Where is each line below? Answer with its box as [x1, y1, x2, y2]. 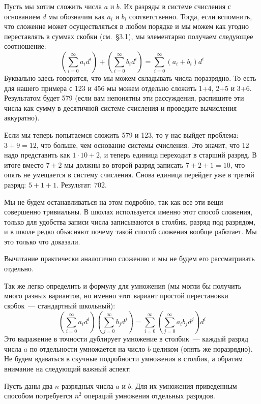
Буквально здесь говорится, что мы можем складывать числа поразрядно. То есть [4, 72, 256, 83]
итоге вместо [4, 159, 44, 170]
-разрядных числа [59, 380, 113, 391]
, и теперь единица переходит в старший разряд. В [100, 149, 257, 160]
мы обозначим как [48, 11, 105, 21]
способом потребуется [4, 390, 73, 401]
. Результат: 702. [56, 179, 107, 190]
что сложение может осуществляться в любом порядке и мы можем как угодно [4, 21, 249, 32]
